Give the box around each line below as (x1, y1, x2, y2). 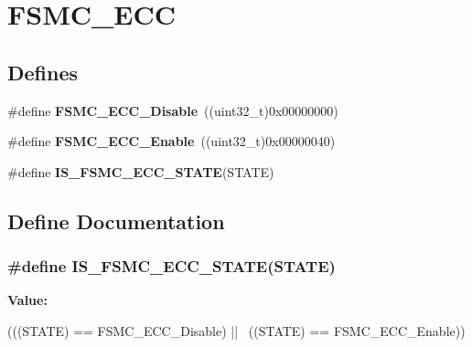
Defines (7, 58, 79, 86)
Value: (7, 290, 48, 310)
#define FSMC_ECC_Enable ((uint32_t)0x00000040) (7, 131, 336, 151)
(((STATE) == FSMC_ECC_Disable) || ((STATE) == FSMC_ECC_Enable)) (7, 321, 466, 340)
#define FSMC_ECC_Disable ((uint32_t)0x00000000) (7, 100, 338, 120)
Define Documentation (7, 206, 225, 235)
